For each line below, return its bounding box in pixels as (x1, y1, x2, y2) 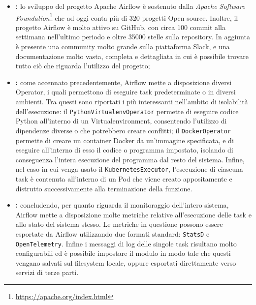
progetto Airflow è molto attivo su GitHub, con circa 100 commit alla (15, 22, 225, 32)
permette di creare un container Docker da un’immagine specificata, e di (15, 135, 234, 145)
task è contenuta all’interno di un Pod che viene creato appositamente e (15, 173, 232, 183)
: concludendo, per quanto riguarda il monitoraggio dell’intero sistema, (15, 200, 229, 210)
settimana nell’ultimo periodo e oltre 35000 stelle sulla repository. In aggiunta (15, 31, 250, 42)
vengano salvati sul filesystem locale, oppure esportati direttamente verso (15, 257, 236, 268)
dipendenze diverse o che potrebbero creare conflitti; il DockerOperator (15, 125, 231, 135)
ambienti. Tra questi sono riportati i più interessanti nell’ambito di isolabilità (15, 96, 248, 106)
